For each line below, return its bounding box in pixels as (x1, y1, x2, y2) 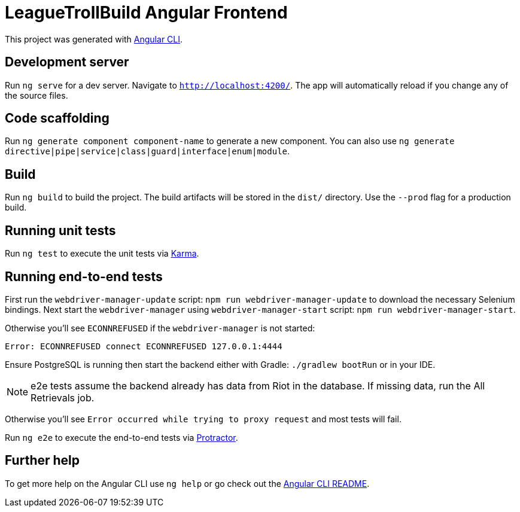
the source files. (5, 90, 68, 100)
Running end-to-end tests (5, 269, 163, 284)
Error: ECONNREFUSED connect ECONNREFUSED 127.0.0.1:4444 (5, 341, 282, 351)
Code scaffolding (5, 111, 110, 126)
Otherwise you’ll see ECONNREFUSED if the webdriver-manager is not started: (5, 322, 315, 333)
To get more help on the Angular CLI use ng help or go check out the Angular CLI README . (5, 478, 370, 489)
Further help (5, 453, 80, 468)
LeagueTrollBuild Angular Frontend (5, 2, 288, 23)
